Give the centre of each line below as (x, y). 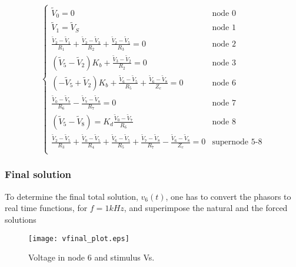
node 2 (224, 44)
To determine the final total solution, (71, 196)
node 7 (224, 103)
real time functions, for (46, 208)
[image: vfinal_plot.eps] (79, 238)
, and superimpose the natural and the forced (206, 208)
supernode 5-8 (237, 142)
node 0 (224, 13)
